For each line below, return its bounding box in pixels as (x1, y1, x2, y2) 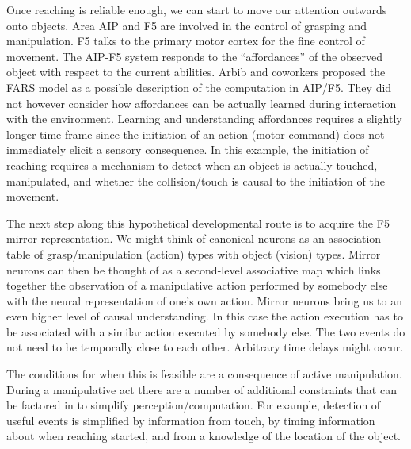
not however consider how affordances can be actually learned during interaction (6, 94, 397, 111)
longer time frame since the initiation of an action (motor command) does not (6, 125, 385, 142)
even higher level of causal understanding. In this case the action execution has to (6, 308, 403, 324)
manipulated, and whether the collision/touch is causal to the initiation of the (6, 172, 385, 189)
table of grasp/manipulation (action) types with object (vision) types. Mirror (6, 245, 381, 262)
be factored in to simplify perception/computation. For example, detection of (6, 397, 381, 413)
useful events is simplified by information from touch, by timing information (6, 412, 375, 428)
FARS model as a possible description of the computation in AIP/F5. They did (6, 79, 392, 95)
